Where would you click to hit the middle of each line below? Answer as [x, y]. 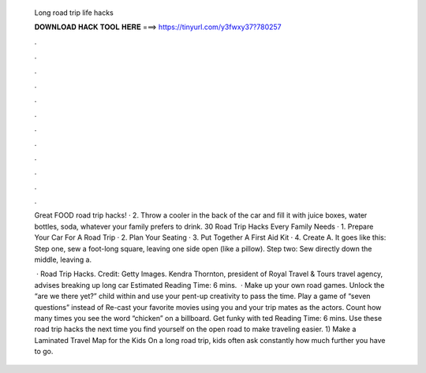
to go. [44, 352]
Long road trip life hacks [74, 13]
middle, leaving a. [63, 259]
